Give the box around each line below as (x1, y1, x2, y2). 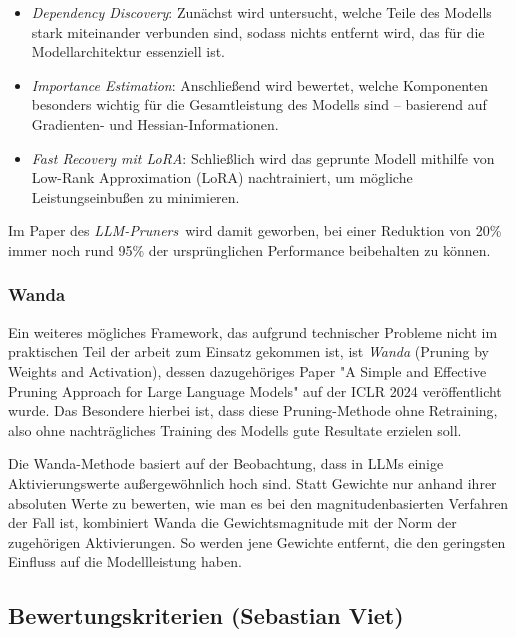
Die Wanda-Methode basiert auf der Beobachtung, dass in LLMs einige (8, 453, 444, 474)
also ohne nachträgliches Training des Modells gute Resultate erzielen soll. (8, 419, 462, 440)
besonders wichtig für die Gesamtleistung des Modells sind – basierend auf (31, 94, 487, 115)
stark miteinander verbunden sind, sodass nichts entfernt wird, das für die (31, 21, 485, 42)
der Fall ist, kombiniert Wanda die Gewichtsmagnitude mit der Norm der (8, 512, 457, 533)
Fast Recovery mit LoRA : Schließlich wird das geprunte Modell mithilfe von (31, 147, 495, 168)
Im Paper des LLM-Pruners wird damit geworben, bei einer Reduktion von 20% (8, 220, 502, 241)
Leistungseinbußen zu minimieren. (31, 186, 240, 207)
